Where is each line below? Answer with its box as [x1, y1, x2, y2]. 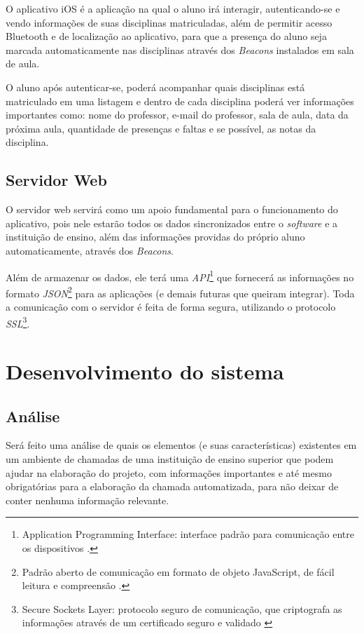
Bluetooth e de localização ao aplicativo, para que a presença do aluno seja [6, 29, 327, 43]
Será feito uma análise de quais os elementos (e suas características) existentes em [6, 438, 357, 452]
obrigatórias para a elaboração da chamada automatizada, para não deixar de [6, 479, 339, 494]
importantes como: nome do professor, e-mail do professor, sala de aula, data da [6, 107, 349, 122]
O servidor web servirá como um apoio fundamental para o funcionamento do [6, 202, 338, 217]
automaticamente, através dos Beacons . [6, 243, 174, 257]
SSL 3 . [6, 313, 30, 330]
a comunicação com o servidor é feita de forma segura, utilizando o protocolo [6, 299, 336, 314]
